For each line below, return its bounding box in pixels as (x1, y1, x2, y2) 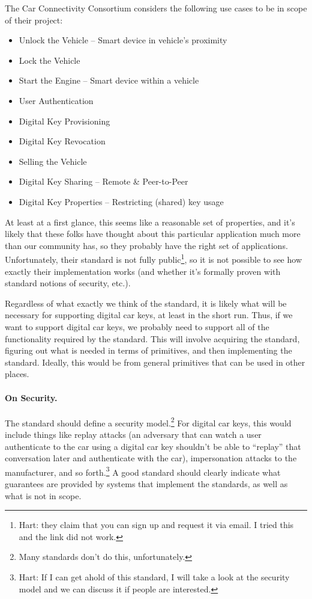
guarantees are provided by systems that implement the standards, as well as (5, 477, 288, 490)
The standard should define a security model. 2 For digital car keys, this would (5, 414, 292, 429)
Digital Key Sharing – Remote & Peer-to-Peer (19, 175, 188, 188)
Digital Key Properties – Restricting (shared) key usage (19, 195, 224, 207)
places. (5, 367, 29, 380)
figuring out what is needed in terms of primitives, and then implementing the (5, 344, 292, 357)
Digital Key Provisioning (19, 114, 110, 127)
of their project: (5, 13, 63, 26)
